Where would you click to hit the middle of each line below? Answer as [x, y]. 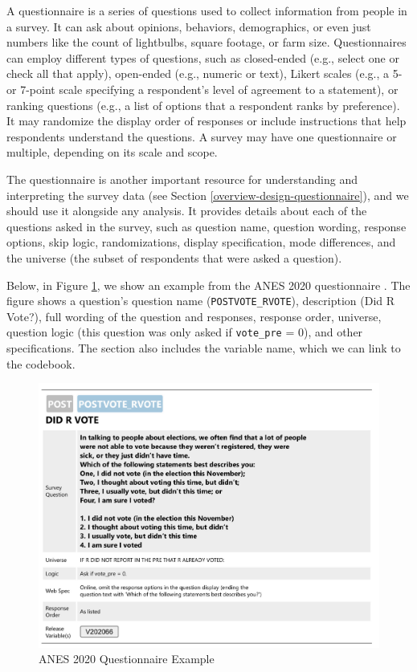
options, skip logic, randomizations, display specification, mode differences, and [201, 242]
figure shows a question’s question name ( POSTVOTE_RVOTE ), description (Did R [201, 301]
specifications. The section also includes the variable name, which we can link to [204, 348]
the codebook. [41, 363]
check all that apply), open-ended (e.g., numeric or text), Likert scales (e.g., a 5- [204, 73]
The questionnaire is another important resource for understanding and [182, 179]
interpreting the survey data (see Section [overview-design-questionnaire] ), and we [208, 195]
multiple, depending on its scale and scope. [112, 152]
